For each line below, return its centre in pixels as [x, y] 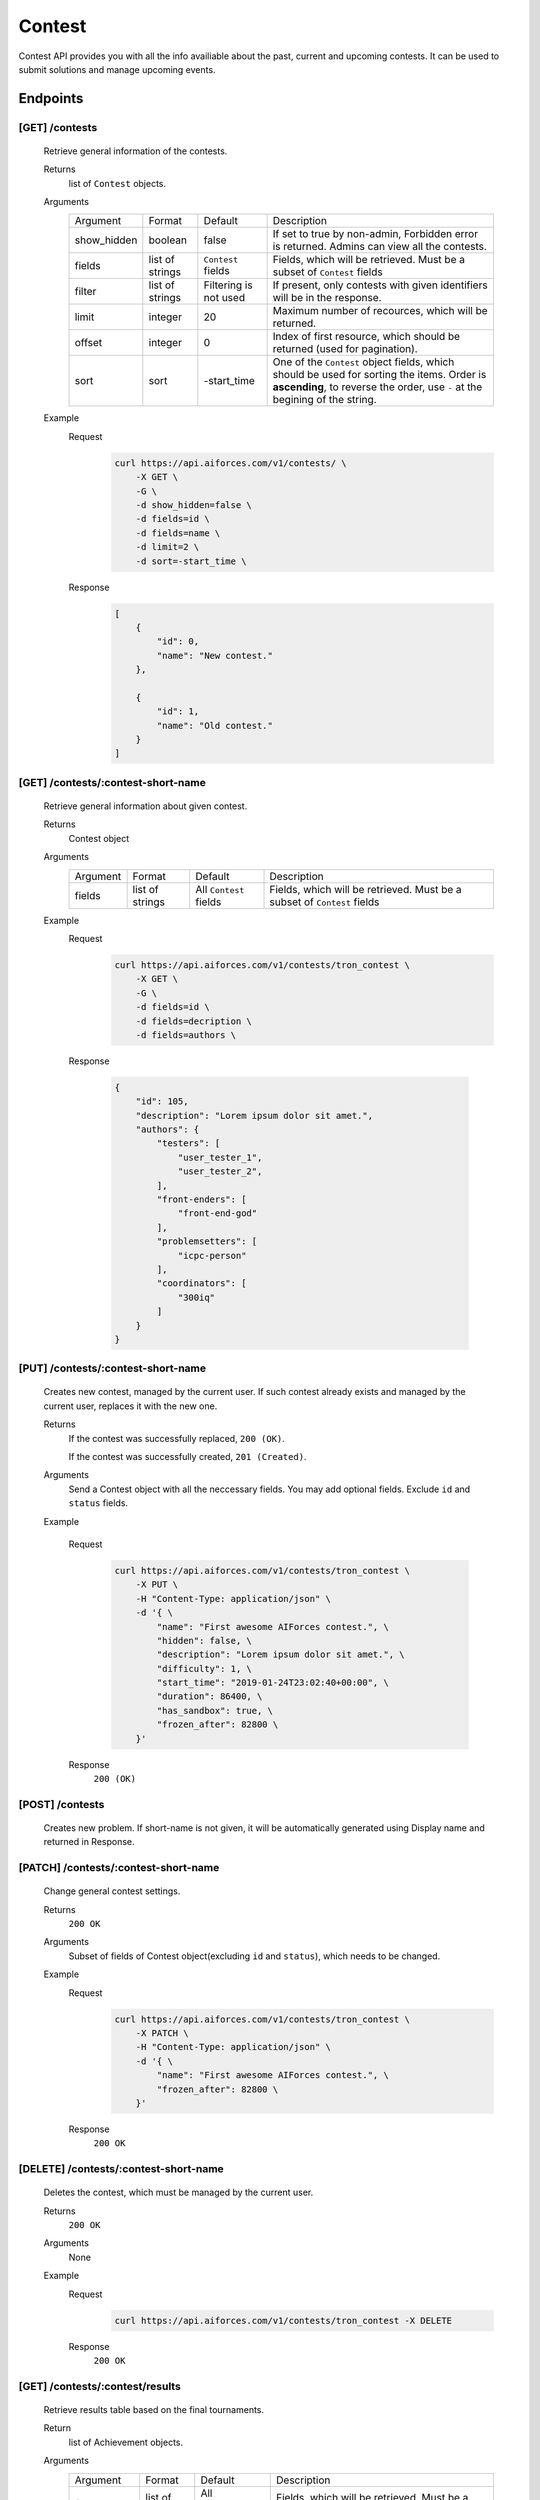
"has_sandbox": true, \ [215, 1710]
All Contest [220, 889]
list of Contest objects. [117, 183]
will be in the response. [327, 298]
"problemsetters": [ [207, 1241]
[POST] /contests [61, 1804]
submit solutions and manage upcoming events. [117, 69]
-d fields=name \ [178, 533]
